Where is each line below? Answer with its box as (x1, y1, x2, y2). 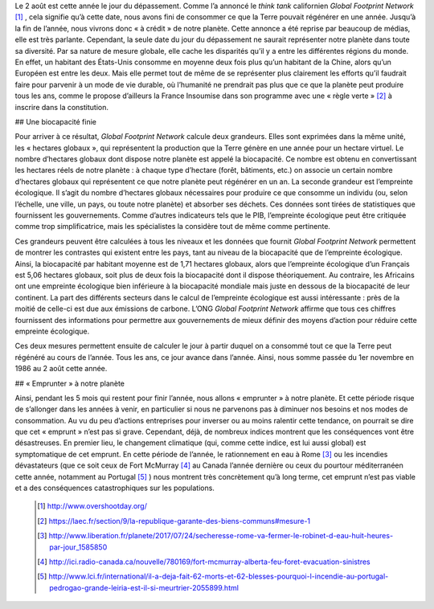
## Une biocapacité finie (14, 116, 96, 126)
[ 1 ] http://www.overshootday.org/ (37, 501, 148, 511)
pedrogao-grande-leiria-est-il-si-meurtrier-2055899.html (49, 582, 239, 592)
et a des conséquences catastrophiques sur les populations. (14, 483, 215, 493)
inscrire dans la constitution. (14, 102, 108, 112)
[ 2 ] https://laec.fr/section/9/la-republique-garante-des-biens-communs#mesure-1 (37, 516, 311, 525)
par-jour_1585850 (49, 542, 108, 552)
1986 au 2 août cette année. (14, 364, 108, 374)
